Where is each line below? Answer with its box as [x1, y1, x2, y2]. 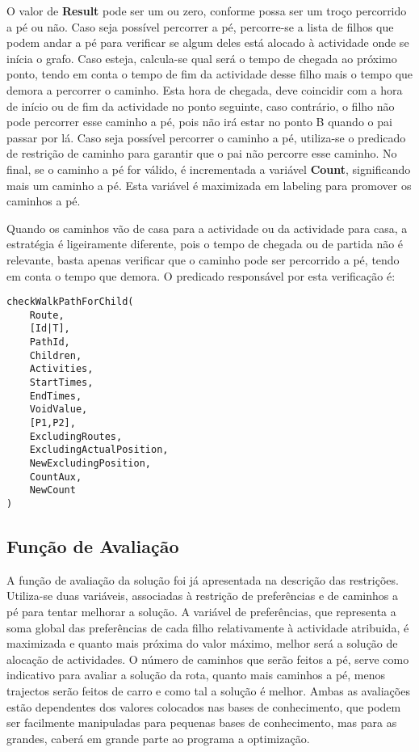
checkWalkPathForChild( [6, 296, 134, 308]
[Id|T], [29, 323, 70, 335]
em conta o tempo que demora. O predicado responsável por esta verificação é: [6, 267, 396, 284]
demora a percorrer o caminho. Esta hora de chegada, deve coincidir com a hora [6, 81, 403, 98]
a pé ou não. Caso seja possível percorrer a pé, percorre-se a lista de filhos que [6, 18, 394, 35]
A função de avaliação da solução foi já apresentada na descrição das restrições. [6, 571, 399, 588]
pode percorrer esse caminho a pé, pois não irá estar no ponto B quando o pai [6, 113, 392, 130]
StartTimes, [29, 377, 94, 389]
